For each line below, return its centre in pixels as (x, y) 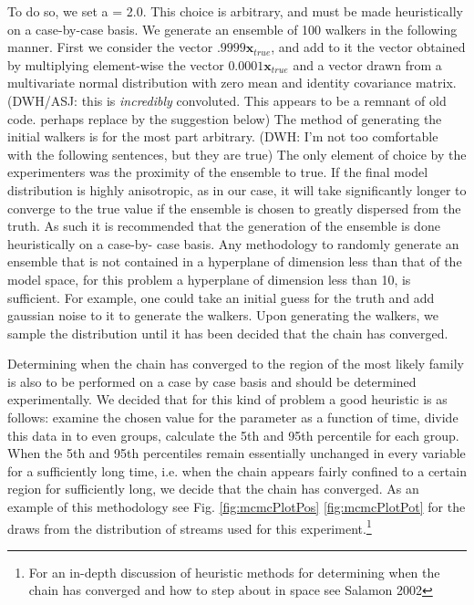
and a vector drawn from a (367, 64)
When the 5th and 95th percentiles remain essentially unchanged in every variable (237, 453)
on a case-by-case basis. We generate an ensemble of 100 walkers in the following (232, 29)
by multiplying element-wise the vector (116, 64)
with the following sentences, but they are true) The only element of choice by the (237, 154)
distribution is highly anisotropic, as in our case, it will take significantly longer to (237, 189)
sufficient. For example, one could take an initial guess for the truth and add (221, 297)
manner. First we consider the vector (110, 47)
